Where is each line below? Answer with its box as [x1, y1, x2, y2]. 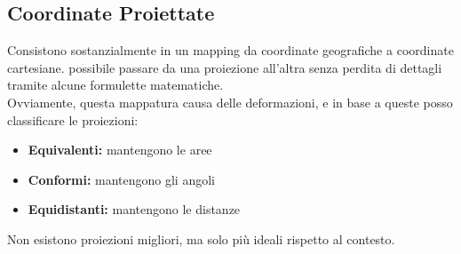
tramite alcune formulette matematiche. [7, 75, 224, 94]
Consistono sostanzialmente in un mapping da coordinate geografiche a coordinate [7, 41, 454, 60]
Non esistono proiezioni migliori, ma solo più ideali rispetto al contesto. [7, 229, 395, 248]
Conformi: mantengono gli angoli [28, 170, 215, 188]
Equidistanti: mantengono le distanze [28, 200, 241, 218]
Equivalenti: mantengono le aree [28, 140, 212, 159]
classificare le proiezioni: [7, 110, 139, 129]
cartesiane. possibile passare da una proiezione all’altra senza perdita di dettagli [7, 58, 442, 76]
